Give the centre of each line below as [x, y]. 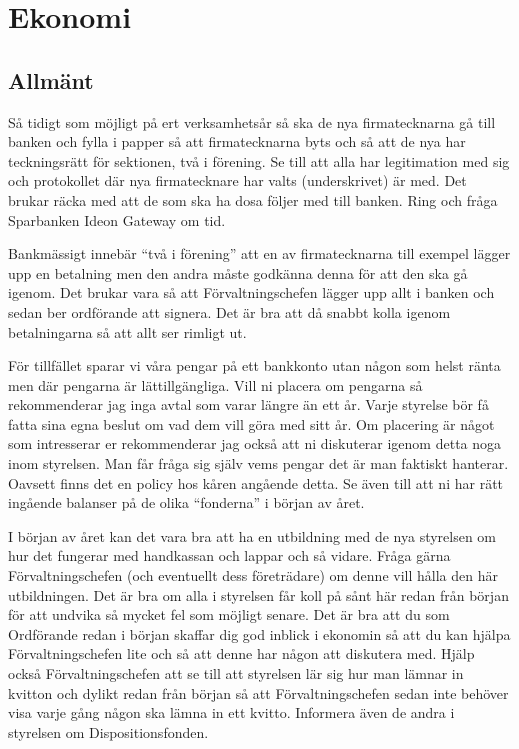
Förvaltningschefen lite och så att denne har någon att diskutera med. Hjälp [241, 653]
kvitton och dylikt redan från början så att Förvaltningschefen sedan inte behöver [258, 692]
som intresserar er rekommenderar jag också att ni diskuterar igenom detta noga [255, 443]
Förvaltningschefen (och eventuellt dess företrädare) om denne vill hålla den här [253, 575]
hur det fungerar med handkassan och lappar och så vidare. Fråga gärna [229, 555]
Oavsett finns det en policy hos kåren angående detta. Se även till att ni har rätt [256, 482]
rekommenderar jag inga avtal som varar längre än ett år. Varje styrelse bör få [248, 404]
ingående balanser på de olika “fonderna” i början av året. [186, 502]
